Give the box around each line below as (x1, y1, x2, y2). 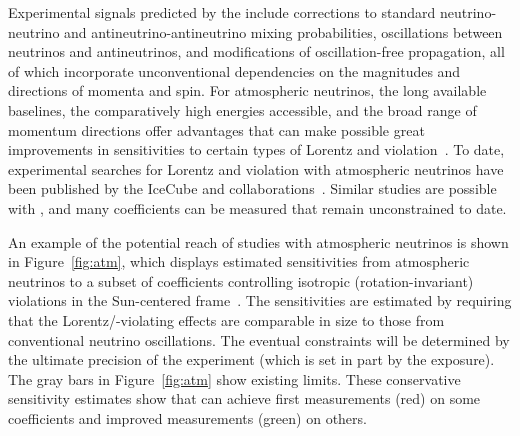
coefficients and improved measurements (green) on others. (8, 407, 367, 428)
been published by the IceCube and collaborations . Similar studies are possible (8, 178, 497, 199)
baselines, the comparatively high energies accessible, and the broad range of (8, 99, 477, 120)
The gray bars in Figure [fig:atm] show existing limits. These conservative (8, 368, 461, 389)
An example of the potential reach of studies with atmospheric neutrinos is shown (8, 231, 509, 252)
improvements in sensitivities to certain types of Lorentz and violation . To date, (8, 139, 505, 160)
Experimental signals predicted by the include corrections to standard (8, 2, 436, 22)
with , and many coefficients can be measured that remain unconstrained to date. (8, 197, 507, 218)
